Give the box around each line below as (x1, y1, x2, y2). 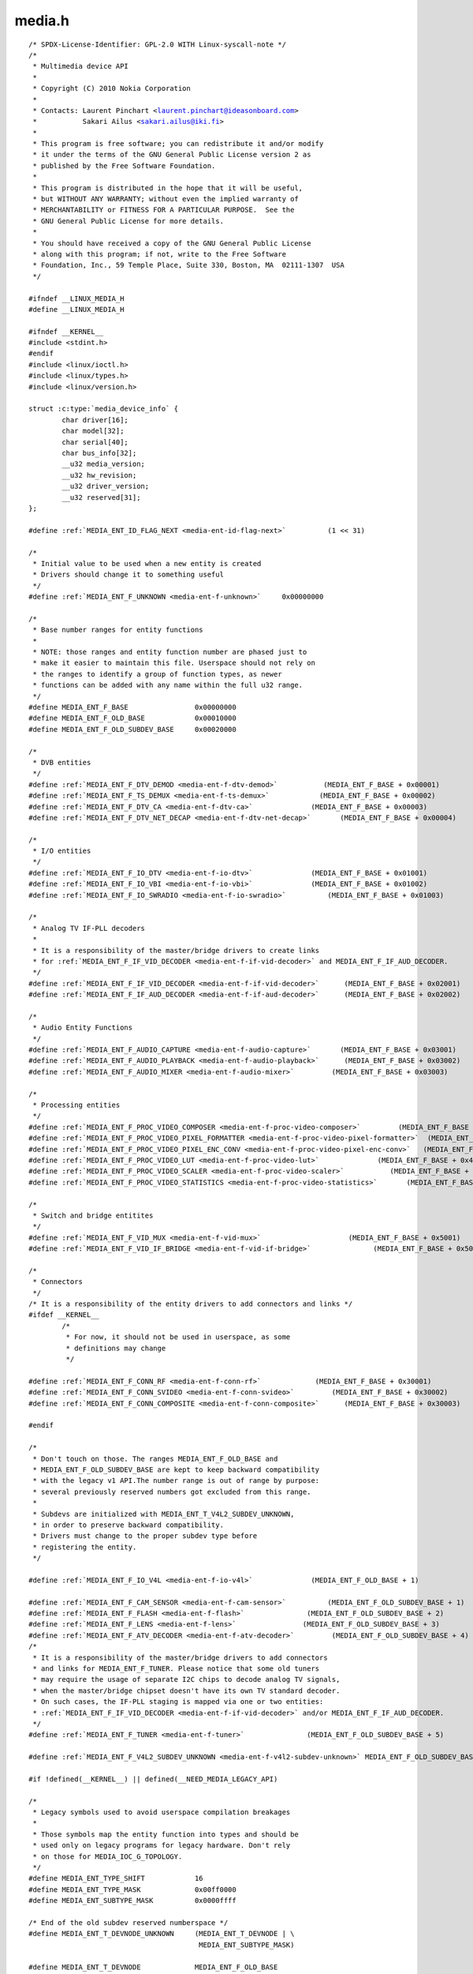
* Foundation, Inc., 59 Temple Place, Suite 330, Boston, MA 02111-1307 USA (32, 261, 345, 270)
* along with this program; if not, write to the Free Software (32, 250, 287, 258)
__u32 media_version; (61, 460, 146, 469)
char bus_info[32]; (61, 448, 137, 457)
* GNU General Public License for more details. (32, 216, 225, 225)
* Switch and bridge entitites (32, 1210, 154, 1220)
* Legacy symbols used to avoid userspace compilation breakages (32, 1808, 291, 1817)
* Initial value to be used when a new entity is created (32, 559, 262, 568)
